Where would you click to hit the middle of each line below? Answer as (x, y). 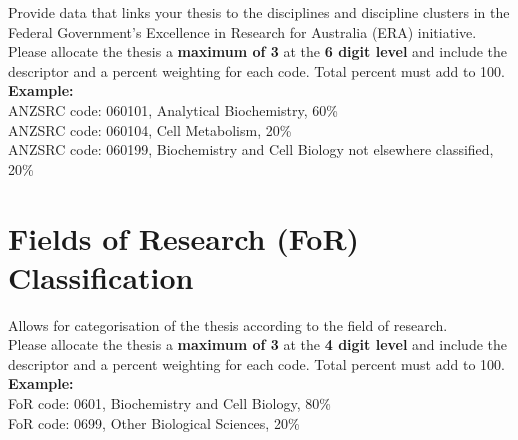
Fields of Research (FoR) (184, 237)
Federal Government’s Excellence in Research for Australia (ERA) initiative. (242, 31)
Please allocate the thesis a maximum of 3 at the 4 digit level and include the (257, 344)
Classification (101, 276)
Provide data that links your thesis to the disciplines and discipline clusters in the (259, 12)
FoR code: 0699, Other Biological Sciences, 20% (154, 422)
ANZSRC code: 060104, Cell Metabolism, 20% (150, 129)
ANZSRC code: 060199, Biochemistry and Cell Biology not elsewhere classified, (251, 149)
